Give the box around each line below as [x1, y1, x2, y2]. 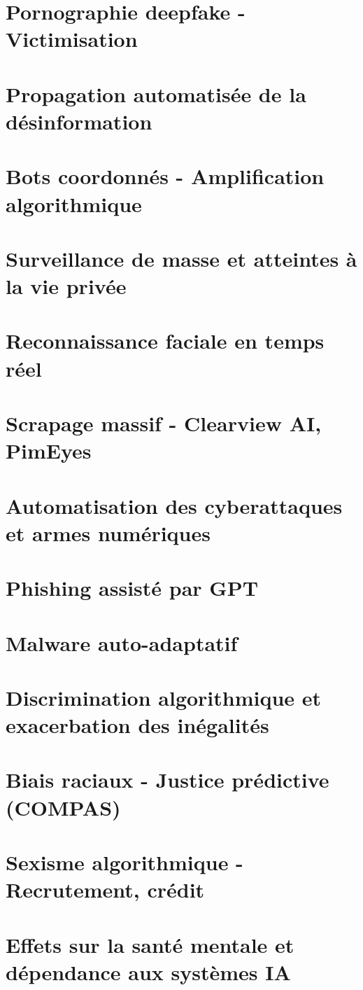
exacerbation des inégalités [6, 711, 269, 739]
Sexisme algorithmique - [6, 848, 243, 876]
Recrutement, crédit [6, 875, 205, 904]
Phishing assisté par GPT [6, 573, 259, 602]
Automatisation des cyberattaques [6, 491, 343, 520]
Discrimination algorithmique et [6, 683, 322, 711]
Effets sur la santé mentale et [6, 930, 294, 958]
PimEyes [6, 436, 92, 465]
